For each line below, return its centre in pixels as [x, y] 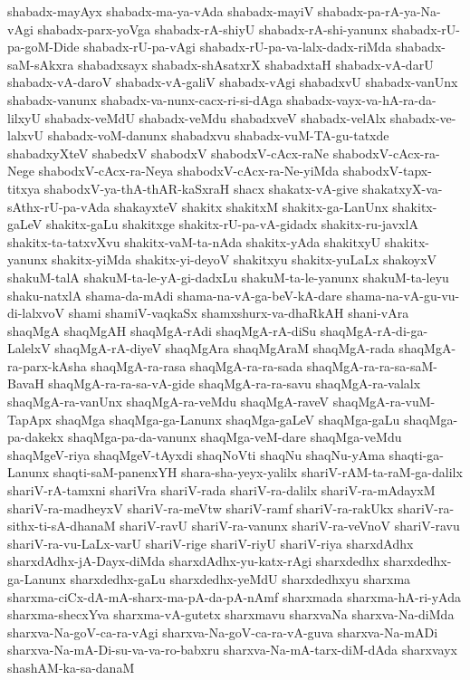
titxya [24, 188]
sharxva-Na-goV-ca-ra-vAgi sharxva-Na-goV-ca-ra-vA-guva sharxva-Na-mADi [223, 632]
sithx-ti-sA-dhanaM [62, 526]
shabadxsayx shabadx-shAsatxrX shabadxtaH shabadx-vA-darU [255, 64]
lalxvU [26, 135]
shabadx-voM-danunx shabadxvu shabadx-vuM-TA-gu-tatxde [218, 135]
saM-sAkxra [41, 64]
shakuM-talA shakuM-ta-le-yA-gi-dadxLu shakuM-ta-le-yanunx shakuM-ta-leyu [228, 277]
